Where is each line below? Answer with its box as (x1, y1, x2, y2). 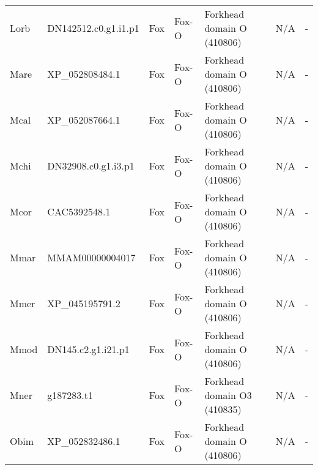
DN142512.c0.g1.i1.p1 (47, 21, 139, 35)
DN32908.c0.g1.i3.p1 (47, 159, 135, 173)
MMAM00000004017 (47, 250, 136, 264)
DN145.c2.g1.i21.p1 (47, 342, 130, 356)
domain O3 (204, 388, 252, 402)
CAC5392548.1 (47, 204, 111, 218)
